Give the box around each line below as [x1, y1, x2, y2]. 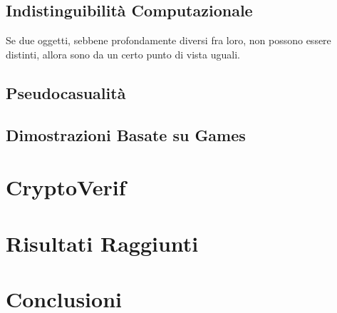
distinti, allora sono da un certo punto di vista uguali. [6, 46, 240, 61]
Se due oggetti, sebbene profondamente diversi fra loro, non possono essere [6, 33, 331, 48]
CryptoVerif [6, 173, 126, 202]
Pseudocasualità [6, 81, 126, 103]
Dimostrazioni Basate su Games [6, 123, 246, 145]
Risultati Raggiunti [6, 228, 199, 257]
